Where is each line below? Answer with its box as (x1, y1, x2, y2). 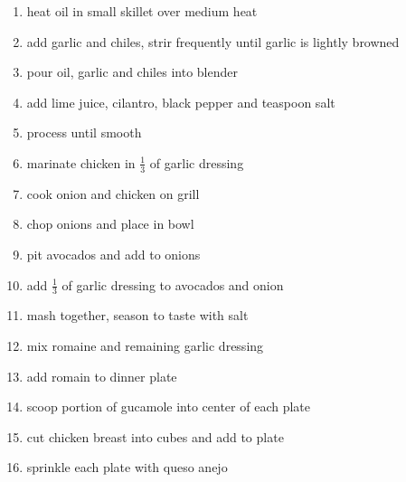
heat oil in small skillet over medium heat (26, 2, 258, 20)
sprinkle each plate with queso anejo (26, 458, 228, 477)
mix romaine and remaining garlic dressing (26, 336, 264, 354)
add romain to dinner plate (26, 366, 177, 385)
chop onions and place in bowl (26, 214, 194, 233)
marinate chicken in (26, 153, 136, 172)
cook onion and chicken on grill (26, 184, 200, 203)
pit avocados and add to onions (26, 244, 201, 263)
